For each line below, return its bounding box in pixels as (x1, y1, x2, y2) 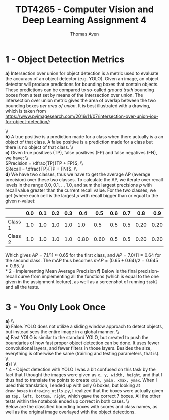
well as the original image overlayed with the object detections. (5, 409, 136, 415)
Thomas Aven (70, 31, 99, 37)
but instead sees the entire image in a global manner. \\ (5, 328, 119, 335)
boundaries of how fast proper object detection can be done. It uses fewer (5, 340, 160, 346)
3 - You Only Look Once (5, 301, 106, 313)
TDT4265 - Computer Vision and (15, 4, 154, 15)
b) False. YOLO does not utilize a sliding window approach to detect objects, (5, 323, 163, 329)
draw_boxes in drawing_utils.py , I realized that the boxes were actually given (5, 387, 163, 393)
